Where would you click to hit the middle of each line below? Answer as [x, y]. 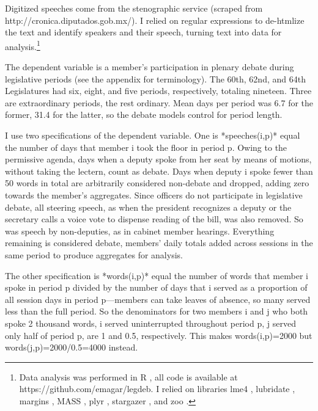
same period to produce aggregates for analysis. [94, 254]
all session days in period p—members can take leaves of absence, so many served [158, 299]
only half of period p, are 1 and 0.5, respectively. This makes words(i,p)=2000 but [159, 335]
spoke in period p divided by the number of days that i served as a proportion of [156, 287]
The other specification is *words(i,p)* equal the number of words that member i [157, 275]
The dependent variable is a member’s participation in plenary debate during [150, 67]
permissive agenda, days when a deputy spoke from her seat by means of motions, [158, 159]
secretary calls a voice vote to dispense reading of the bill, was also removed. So [154, 219]
